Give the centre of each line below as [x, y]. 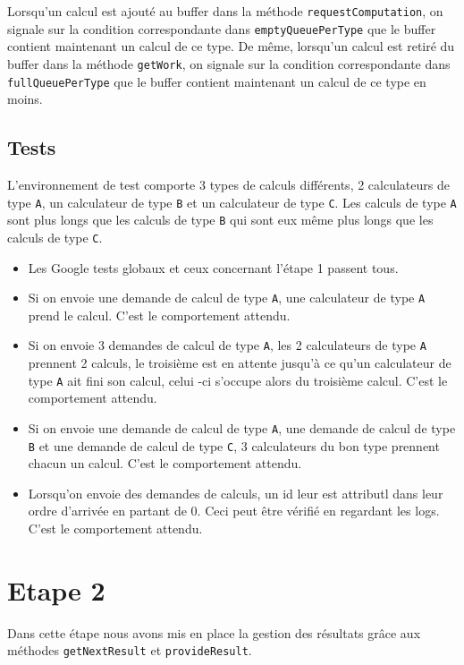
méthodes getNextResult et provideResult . [130, 650]
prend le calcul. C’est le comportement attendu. [159, 315]
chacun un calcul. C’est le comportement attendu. [165, 463]
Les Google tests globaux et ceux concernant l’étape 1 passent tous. [213, 267]
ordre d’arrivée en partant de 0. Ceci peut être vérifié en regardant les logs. [234, 511]
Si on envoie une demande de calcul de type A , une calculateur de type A [227, 298]
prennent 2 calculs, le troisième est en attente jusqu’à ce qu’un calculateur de [240, 363]
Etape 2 [56, 589]
